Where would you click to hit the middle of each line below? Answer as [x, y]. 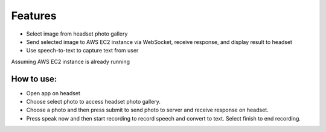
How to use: [34, 79]
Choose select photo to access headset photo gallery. [94, 102]
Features [34, 16]
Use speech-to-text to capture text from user [82, 51]
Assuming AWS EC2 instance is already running [70, 61]
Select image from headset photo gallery [77, 34]
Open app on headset [53, 93]
